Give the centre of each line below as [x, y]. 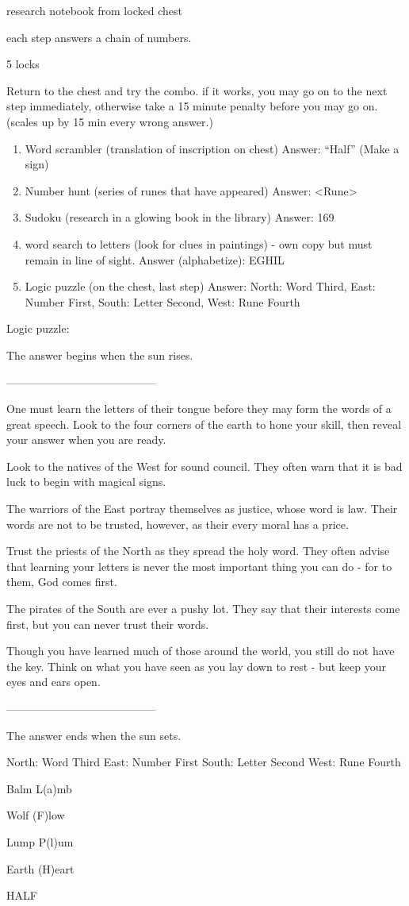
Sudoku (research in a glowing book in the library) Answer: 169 [180, 217]
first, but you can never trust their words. [108, 624]
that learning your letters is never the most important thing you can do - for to [199, 566]
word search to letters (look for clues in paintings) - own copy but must [199, 243]
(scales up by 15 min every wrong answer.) [110, 121]
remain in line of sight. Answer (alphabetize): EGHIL [155, 259]
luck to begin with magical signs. [86, 482]
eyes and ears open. [54, 682]
